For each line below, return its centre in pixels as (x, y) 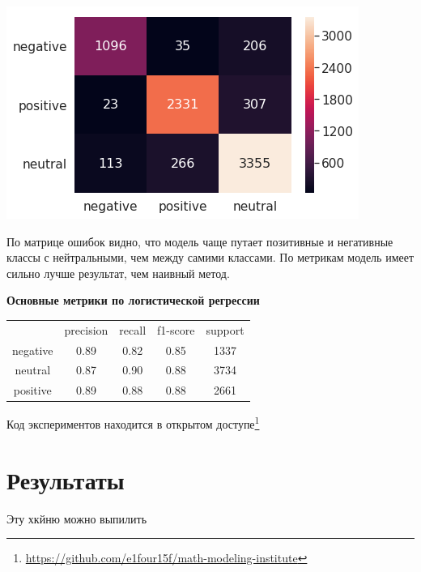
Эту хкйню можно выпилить (77, 518)
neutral (33, 370)
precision (86, 329)
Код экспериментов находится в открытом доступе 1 (133, 423)
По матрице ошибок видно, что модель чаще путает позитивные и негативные (200, 241)
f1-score (176, 329)
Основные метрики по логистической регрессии (133, 300)
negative (33, 350)
